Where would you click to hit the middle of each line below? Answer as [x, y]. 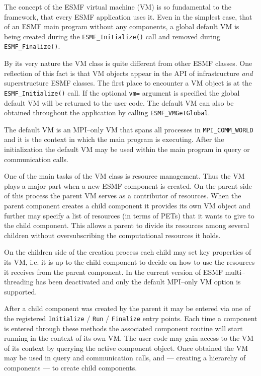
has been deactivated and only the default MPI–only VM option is [138, 282]
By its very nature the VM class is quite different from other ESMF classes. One [128, 63]
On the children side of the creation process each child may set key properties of [128, 252]
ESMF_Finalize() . [32, 46]
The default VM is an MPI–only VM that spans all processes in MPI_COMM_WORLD [129, 129]
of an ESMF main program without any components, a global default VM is [122, 26]
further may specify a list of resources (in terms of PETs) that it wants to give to [129, 215]
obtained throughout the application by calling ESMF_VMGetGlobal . [107, 112]
